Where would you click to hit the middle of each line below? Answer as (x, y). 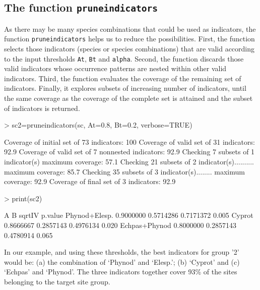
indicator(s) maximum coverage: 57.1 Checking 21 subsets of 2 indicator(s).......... (129, 162)
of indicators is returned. (42, 108)
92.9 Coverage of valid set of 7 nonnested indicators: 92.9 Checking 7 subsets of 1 (129, 152)
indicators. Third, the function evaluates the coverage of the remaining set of (123, 78)
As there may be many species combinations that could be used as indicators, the (130, 28)
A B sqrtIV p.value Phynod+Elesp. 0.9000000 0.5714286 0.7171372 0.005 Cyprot (129, 215)
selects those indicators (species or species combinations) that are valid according (129, 49)
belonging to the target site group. (57, 281)
